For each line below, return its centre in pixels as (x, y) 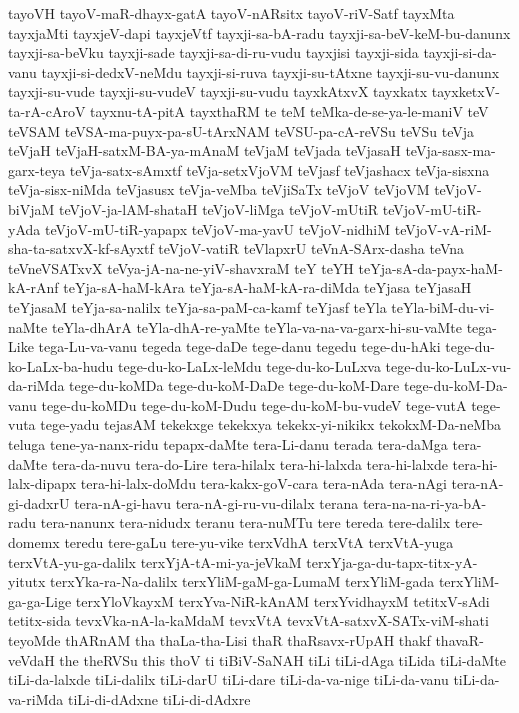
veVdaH (31, 659)
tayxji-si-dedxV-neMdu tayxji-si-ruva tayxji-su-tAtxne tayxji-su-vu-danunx (270, 71)
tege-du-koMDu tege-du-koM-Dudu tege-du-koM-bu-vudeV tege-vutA (254, 404)
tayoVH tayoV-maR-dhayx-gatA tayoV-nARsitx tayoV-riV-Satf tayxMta (231, 13)
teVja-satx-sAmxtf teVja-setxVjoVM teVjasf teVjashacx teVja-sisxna (279, 169)
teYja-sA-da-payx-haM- (430, 267)
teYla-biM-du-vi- (443, 306)
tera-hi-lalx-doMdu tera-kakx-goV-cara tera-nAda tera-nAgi (263, 483)
